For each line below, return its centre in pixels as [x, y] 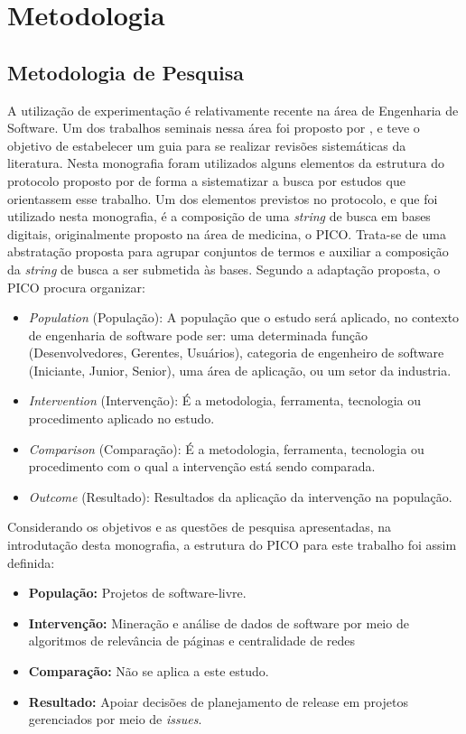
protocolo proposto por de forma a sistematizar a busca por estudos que [206, 180]
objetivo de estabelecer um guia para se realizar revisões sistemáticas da [207, 145]
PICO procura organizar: [76, 287]
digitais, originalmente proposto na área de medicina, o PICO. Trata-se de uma [227, 233]
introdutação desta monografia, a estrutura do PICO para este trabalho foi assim [232, 545]
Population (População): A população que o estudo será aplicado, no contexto [244, 317]
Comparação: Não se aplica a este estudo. [149, 671]
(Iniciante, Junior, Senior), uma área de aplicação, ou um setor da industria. [240, 370]
